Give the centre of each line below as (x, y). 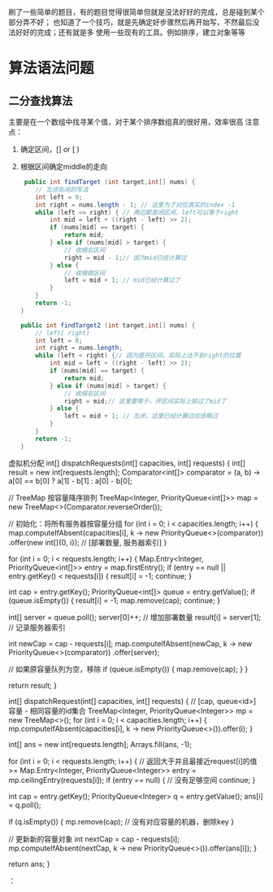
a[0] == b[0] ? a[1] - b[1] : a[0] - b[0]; (70, 481)
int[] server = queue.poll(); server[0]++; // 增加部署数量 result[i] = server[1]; (135, 617)
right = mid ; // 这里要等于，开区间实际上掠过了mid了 (145, 401)
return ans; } (29, 864)
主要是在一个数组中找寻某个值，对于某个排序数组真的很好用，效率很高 (126, 122)
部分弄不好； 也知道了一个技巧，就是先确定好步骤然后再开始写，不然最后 (130, 22)
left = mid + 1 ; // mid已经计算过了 (122, 280)
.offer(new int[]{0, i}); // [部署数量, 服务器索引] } (88, 542)
